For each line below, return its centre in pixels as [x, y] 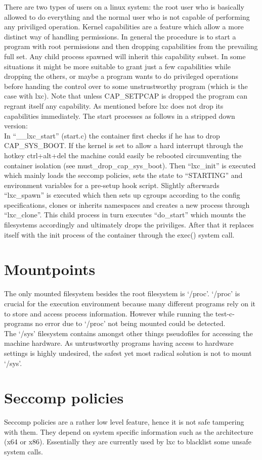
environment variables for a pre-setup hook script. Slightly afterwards [112, 185]
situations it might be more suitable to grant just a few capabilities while [118, 66]
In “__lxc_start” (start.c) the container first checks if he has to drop [112, 135]
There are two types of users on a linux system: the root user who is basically [124, 7]
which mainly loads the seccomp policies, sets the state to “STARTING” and [123, 175]
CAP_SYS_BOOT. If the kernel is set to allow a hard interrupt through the [124, 145]
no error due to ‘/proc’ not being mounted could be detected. [130, 323]
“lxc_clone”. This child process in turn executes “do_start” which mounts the [125, 215]
